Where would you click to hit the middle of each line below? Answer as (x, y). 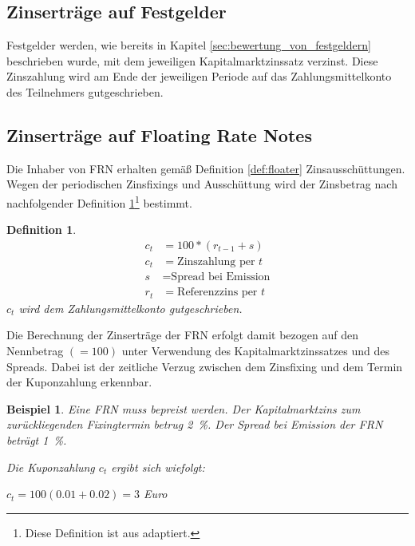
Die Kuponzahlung (51, 467)
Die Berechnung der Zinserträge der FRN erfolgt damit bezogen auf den (182, 335)
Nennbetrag (35, 351)
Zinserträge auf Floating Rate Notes (159, 135)
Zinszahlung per (216, 261)
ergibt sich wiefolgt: (158, 467)
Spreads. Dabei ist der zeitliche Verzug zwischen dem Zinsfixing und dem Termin (205, 366)
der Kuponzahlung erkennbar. (79, 382)
